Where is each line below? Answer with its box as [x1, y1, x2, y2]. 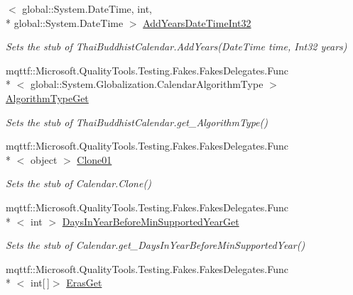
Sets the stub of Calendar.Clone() [6, 176, 151, 191]
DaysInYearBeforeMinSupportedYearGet [62, 213, 239, 228]
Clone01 [77, 152, 112, 167]
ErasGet [66, 275, 102, 290]
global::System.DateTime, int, [22, 1, 152, 16]
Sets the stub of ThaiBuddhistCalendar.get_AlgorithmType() [6, 114, 268, 129]
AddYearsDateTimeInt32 [143, 15, 251, 30]
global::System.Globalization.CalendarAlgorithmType [30, 77, 264, 91]
